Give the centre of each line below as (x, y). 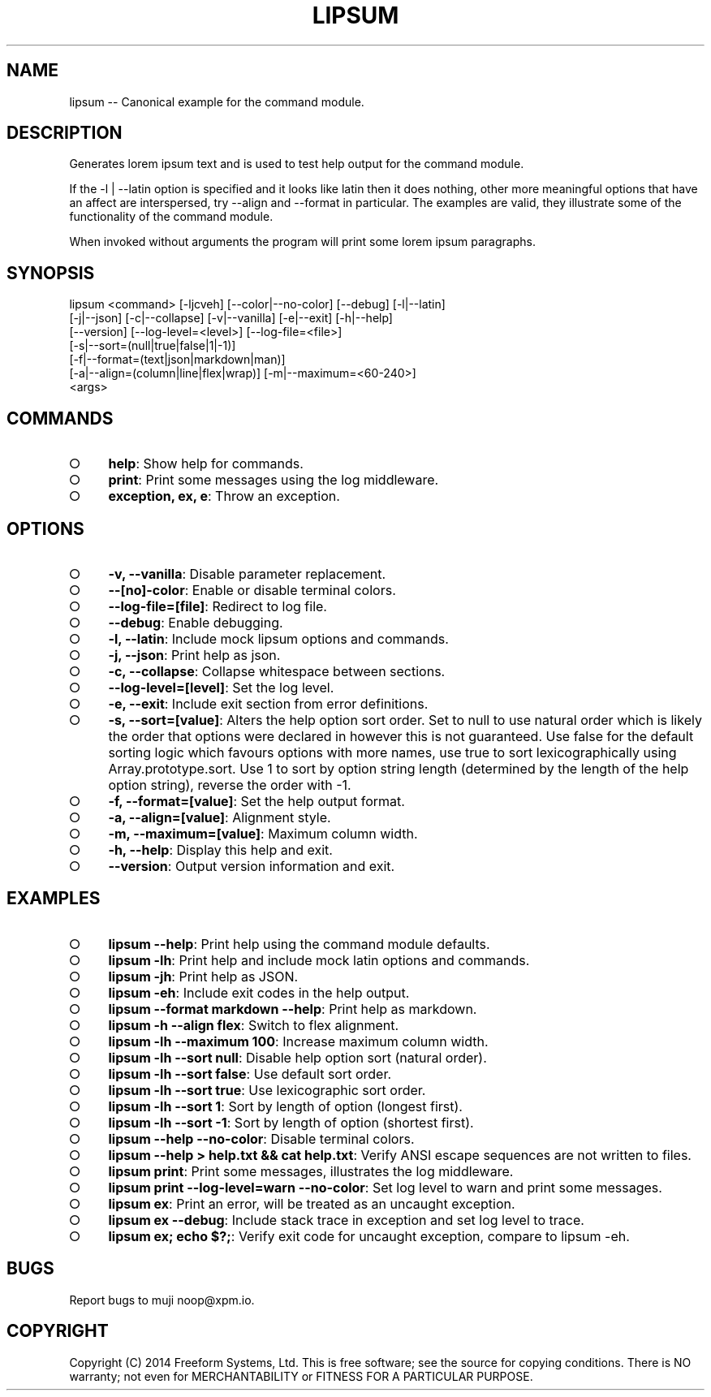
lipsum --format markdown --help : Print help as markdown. (293, 1009)
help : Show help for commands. (206, 464)
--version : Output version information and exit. (252, 866)
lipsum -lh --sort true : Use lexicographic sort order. (267, 1090)
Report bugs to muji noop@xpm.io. (162, 1300)
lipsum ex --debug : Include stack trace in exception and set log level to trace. (346, 1220)
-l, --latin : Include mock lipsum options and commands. (278, 638)
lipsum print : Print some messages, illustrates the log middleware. (311, 1171)
